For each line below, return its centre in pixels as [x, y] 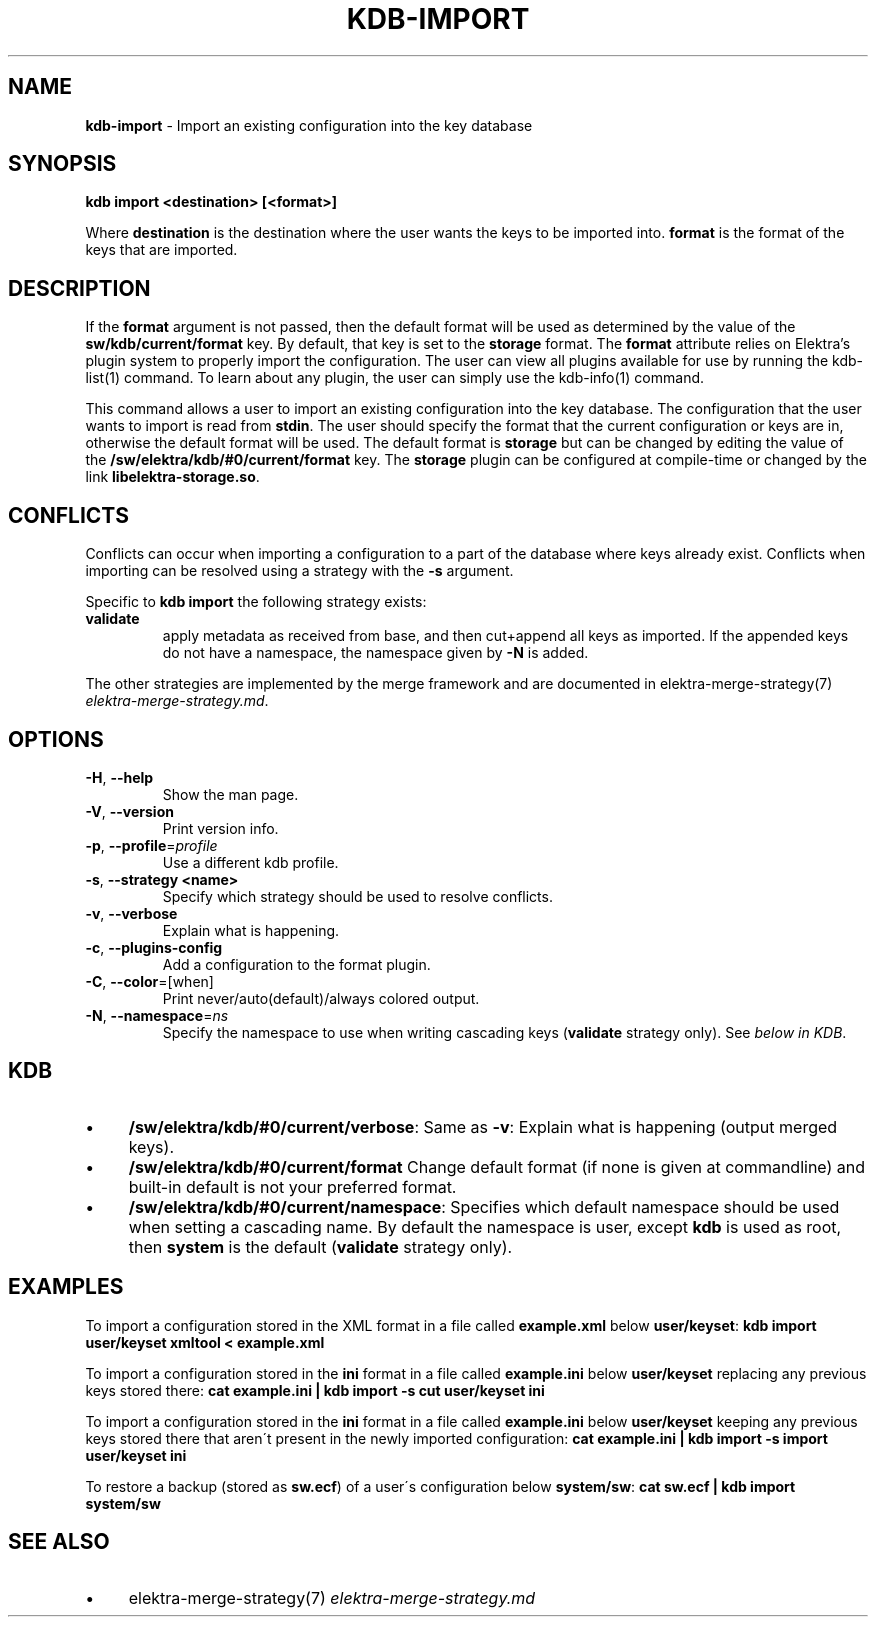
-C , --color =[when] [149, 981]
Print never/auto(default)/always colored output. [321, 998]
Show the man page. [230, 794]
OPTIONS [56, 739]
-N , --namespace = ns [157, 1015]
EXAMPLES [66, 1287]
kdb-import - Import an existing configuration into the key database [309, 125]
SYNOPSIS [62, 164]
